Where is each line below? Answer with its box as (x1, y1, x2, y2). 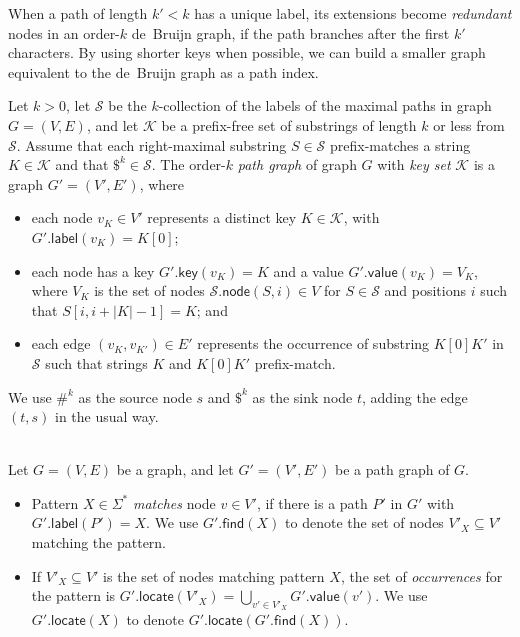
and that (55, 154, 109, 175)
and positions (384, 280, 466, 301)
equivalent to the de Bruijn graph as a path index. (8, 61, 319, 82)
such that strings (45, 352, 148, 373)
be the (108, 95, 147, 116)
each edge (31, 333, 91, 354)
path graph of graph (237, 154, 357, 175)
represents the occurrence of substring (197, 333, 430, 354)
